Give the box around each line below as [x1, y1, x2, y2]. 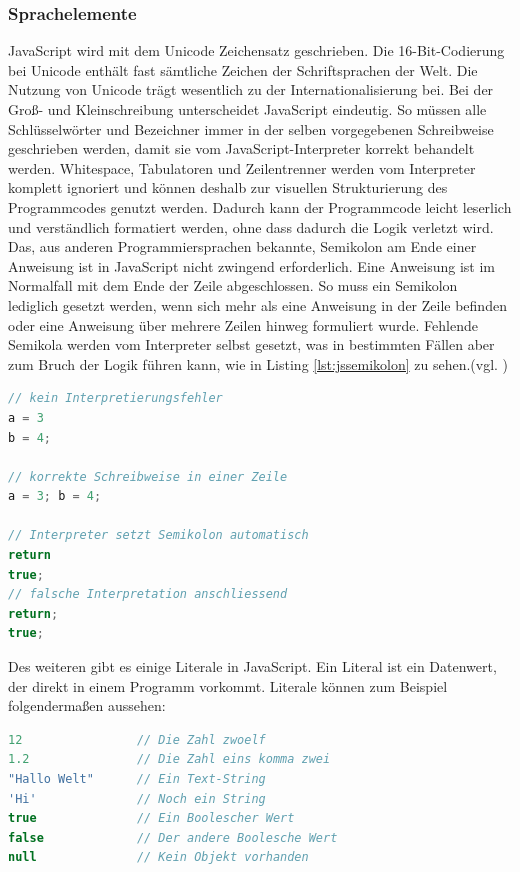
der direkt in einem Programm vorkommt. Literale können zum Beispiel [8, 675, 448, 696]
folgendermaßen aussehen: [8, 695, 166, 716]
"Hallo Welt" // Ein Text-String [8, 772, 266, 786]
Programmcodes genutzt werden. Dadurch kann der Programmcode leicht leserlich [8, 196, 512, 217]
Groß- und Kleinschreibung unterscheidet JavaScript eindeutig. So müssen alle [8, 99, 487, 119]
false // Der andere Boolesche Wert [8, 830, 338, 845]
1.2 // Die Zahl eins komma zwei [8, 752, 331, 767]
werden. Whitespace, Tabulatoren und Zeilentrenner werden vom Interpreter [8, 157, 476, 178]
